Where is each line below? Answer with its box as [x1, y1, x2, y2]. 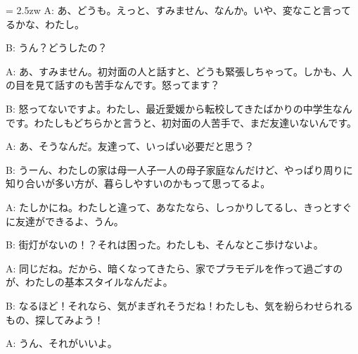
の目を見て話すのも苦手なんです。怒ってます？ [6, 77, 220, 92]
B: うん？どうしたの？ [6, 40, 108, 55]
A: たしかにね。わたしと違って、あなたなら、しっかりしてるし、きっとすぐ [6, 199, 352, 214]
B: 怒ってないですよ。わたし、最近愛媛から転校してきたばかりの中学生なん [6, 101, 352, 115]
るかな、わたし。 [6, 16, 84, 31]
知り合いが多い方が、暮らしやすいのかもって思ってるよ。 [6, 176, 271, 191]
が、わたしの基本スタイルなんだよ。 [6, 274, 173, 289]
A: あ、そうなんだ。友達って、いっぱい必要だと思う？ [6, 139, 255, 153]
